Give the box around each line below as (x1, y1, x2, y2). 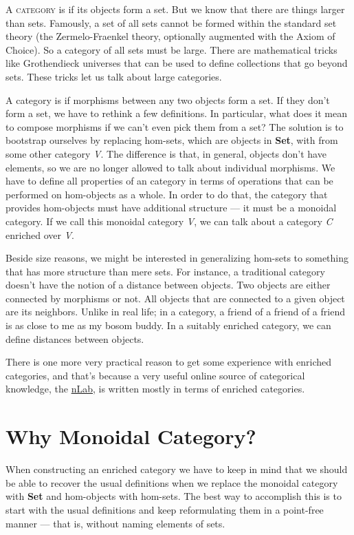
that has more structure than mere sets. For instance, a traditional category (5, 264, 325, 278)
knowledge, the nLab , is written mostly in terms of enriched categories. (5, 381, 305, 396)
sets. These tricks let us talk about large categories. (5, 69, 222, 83)
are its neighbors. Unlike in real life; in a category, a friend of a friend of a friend (5, 304, 345, 319)
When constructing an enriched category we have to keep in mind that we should (5, 462, 348, 476)
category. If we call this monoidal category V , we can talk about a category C (5, 213, 333, 228)
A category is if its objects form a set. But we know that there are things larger (5, 2, 345, 16)
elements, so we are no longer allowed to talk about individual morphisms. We (5, 160, 335, 174)
